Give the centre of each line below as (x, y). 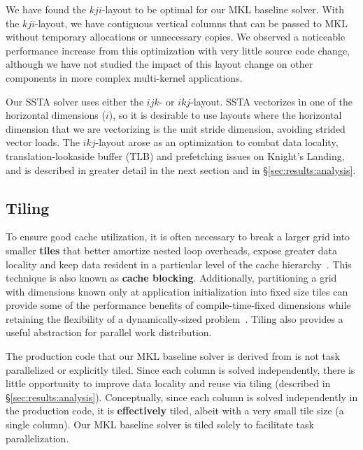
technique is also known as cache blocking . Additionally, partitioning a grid (171, 278)
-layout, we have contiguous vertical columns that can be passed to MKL (191, 23)
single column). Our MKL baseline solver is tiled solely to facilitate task (160, 424)
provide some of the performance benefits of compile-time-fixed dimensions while (178, 305)
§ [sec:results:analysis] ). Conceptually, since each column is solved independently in (182, 397)
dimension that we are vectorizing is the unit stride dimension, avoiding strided (176, 128)
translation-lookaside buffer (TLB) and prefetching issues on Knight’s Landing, (175, 155)
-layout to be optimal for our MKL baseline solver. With (223, 9)
